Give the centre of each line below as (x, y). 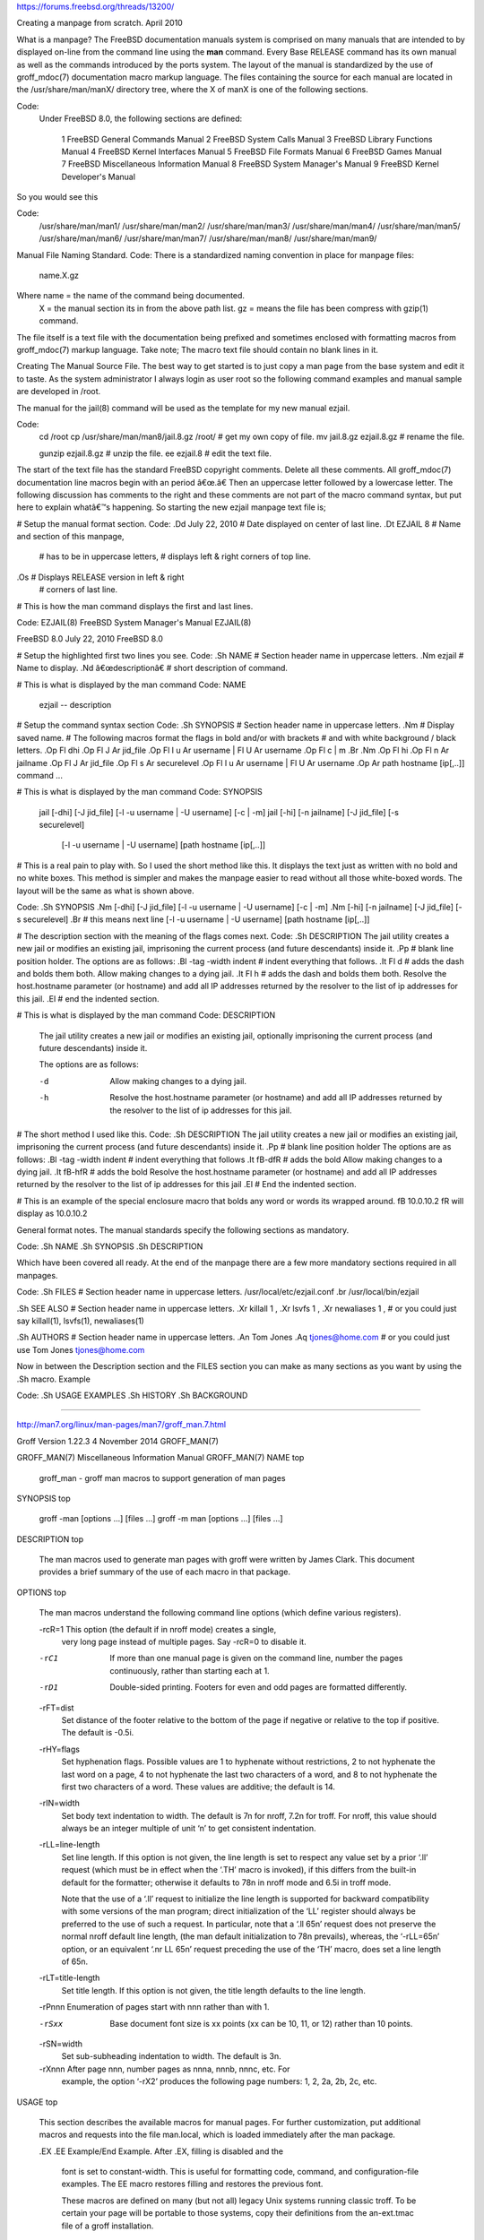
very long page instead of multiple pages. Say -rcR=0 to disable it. (184, 1642)
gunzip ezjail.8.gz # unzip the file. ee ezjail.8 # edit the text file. (156, 453)
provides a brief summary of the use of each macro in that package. (165, 1572)
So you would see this (57, 197)
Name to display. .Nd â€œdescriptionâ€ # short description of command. (152, 668)
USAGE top (37, 2102)
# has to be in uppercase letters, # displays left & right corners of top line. (175, 556)
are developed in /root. (59, 392)
